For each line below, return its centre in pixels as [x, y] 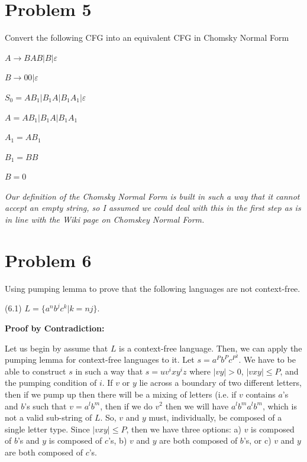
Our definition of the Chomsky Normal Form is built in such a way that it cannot [152, 196]
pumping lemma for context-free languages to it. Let [100, 359]
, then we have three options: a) [184, 429]
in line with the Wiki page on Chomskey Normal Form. [105, 219]
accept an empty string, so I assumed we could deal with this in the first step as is [153, 208]
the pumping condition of [51, 383]
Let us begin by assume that [56, 348]
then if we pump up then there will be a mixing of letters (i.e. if [121, 394]
